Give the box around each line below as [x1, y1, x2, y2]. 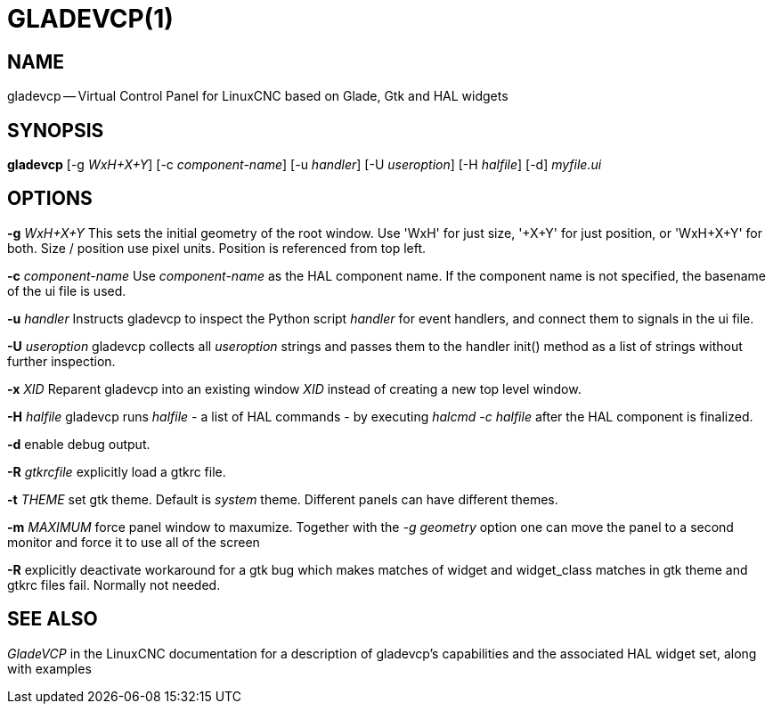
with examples [7, 660, 92, 676]
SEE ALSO [7, 608, 98, 631]
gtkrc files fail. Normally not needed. [7, 576, 221, 592]
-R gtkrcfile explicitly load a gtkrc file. [7, 463, 226, 479]
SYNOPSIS [7, 118, 104, 142]
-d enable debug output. [7, 436, 151, 452]
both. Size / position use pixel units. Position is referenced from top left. [7, 240, 427, 256]
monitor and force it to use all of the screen [7, 534, 260, 550]
